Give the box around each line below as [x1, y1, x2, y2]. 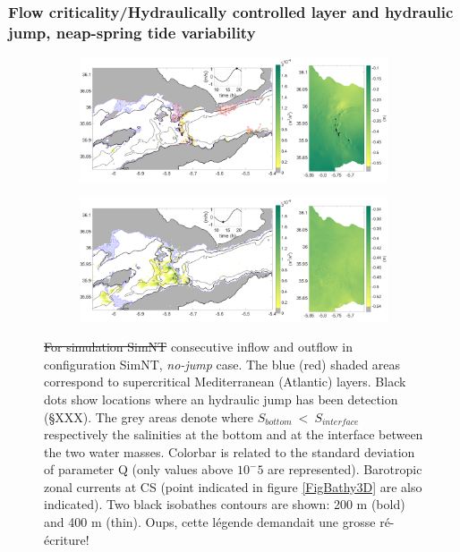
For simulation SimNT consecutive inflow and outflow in [44, 337, 353, 356]
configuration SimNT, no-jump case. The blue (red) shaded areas [44, 354, 401, 373]
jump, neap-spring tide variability [8, 21, 256, 43]
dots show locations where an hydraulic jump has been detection [44, 389, 398, 408]
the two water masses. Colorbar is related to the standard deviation [44, 442, 415, 461]
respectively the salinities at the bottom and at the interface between [44, 425, 423, 444]
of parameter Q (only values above [44, 460, 234, 479]
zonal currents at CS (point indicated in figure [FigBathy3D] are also [44, 477, 422, 496]
